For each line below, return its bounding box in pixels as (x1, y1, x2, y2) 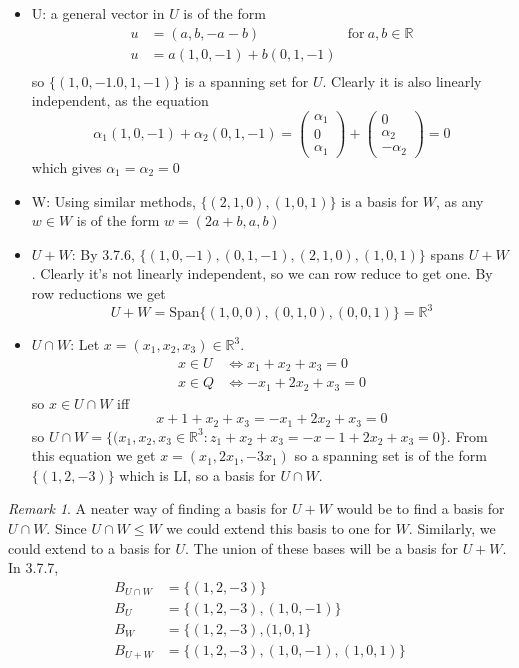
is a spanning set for (184, 70, 309, 91)
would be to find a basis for (336, 498, 505, 519)
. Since (46, 517, 87, 538)
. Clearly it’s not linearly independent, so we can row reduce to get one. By (31, 263, 493, 284)
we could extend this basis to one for (166, 517, 391, 538)
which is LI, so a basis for (119, 464, 276, 485)
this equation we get (31, 445, 156, 466)
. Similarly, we (408, 517, 496, 538)
